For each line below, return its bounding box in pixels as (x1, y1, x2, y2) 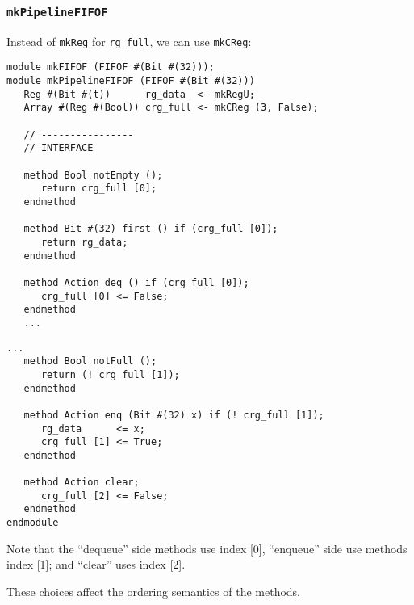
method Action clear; (23, 477, 140, 489)
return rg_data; (40, 236, 128, 248)
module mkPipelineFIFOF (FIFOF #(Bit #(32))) (6, 75, 255, 87)
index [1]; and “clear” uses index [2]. (6, 556, 186, 573)
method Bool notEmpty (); (23, 169, 163, 181)
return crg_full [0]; (40, 183, 157, 195)
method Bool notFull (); (23, 355, 157, 368)
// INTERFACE (23, 142, 94, 154)
